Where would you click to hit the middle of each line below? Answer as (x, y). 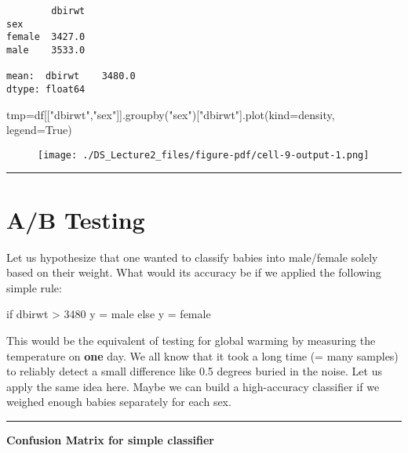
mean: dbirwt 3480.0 (71, 76)
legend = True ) (39, 130)
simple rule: (34, 287)
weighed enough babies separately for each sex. (119, 402)
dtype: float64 (46, 89)
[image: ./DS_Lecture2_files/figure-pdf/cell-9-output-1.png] (204, 155)
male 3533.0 (46, 50)
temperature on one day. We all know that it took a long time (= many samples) (202, 355)
